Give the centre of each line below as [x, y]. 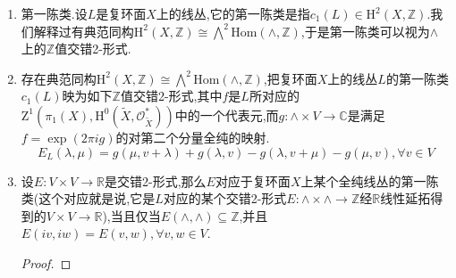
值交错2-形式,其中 [171, 96]
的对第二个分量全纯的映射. [193, 137]
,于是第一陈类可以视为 [365, 31]
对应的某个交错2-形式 [225, 198]
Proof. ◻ [46, 262]
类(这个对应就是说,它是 [88, 198]
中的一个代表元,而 [227, 114]
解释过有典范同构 [84, 31]
